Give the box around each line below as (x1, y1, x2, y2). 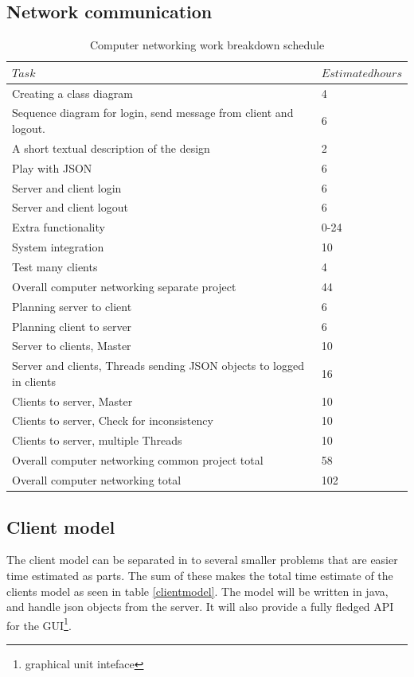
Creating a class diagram (12, 84, 133, 101)
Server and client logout (12, 199, 128, 216)
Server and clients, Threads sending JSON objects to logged (12, 357, 304, 374)
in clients (12, 372, 56, 389)
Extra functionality (12, 219, 105, 235)
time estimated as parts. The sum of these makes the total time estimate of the (6, 566, 393, 583)
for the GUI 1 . (6, 614, 72, 633)
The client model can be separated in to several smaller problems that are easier (6, 551, 398, 568)
